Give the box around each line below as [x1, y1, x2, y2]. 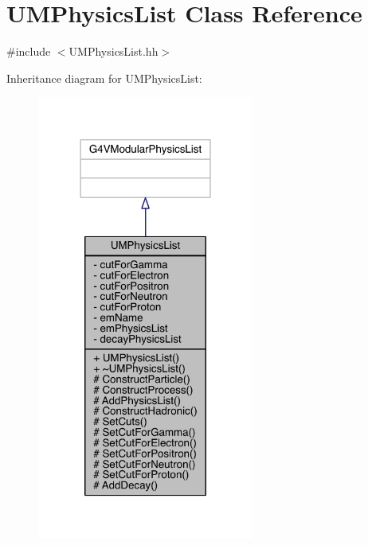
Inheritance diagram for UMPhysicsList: [6, 69, 202, 86]
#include [6, 43, 51, 60]
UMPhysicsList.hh [69, 43, 159, 60]
